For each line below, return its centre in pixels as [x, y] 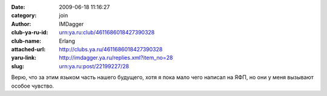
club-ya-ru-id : [30, 33]
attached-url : [28, 49]
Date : [18, 7]
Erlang [67, 41]
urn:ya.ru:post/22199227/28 [94, 66]
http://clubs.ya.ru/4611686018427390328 [111, 49]
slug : [18, 66]
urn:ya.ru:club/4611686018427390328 [107, 33]
